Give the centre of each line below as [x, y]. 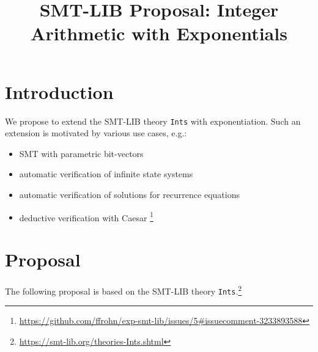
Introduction [59, 91]
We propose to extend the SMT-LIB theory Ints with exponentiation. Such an [153, 121]
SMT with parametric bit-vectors [81, 153]
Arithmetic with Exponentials [159, 33]
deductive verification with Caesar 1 [86, 216]
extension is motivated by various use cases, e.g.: [96, 133]
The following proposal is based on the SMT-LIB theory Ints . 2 [124, 290]
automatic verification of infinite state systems [106, 174]
